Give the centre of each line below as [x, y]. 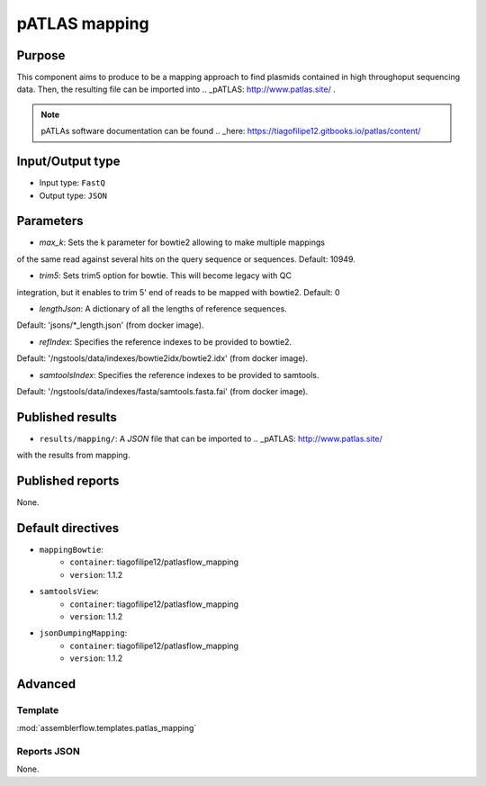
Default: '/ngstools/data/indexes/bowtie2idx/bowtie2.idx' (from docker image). [162, 358]
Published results [67, 417]
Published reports [68, 481]
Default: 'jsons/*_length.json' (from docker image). [110, 325]
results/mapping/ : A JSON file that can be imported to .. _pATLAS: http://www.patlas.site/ [211, 438]
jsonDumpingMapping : [83, 633]
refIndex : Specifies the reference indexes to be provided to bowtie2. [166, 341]
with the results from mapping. [73, 456]
